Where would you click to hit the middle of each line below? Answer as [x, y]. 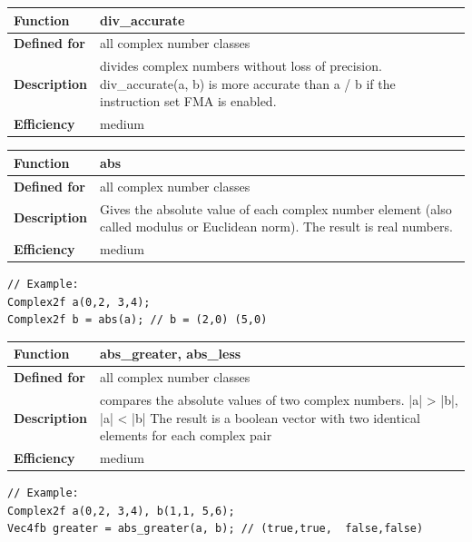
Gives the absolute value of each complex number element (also [276, 208]
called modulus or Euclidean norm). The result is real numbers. [276, 227]
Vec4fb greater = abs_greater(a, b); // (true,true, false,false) [216, 529]
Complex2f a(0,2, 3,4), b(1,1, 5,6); [121, 511]
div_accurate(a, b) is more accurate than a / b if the [248, 83]
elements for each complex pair [186, 435]
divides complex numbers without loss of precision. [241, 66]
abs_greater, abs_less [171, 354]
